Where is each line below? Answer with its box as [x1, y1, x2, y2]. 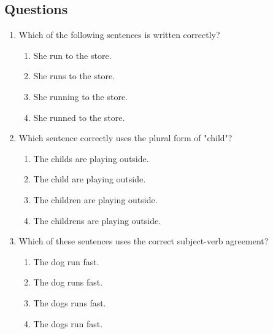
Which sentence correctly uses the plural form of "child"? [18, 131, 233, 144]
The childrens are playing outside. [33, 214, 161, 227]
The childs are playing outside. [33, 152, 149, 165]
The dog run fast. [33, 255, 99, 268]
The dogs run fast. [33, 317, 103, 330]
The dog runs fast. [33, 276, 103, 289]
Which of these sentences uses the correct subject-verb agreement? [18, 235, 269, 247]
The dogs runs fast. [33, 296, 106, 309]
